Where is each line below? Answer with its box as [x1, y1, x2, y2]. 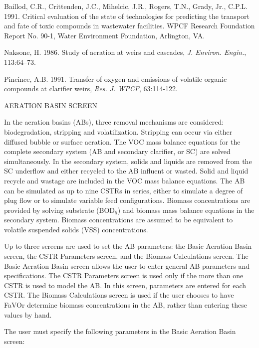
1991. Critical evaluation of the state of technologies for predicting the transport [4, 10, 250, 21]
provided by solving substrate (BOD [4, 204, 115, 215]
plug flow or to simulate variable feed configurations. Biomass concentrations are [4, 195, 251, 205]
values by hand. [4, 309, 52, 320]
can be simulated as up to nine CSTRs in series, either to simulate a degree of [4, 185, 243, 195]
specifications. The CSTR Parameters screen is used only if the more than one [4, 270, 244, 281]
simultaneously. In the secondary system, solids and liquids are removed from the [4, 156, 252, 166]
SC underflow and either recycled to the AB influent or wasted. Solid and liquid [4, 166, 249, 176]
